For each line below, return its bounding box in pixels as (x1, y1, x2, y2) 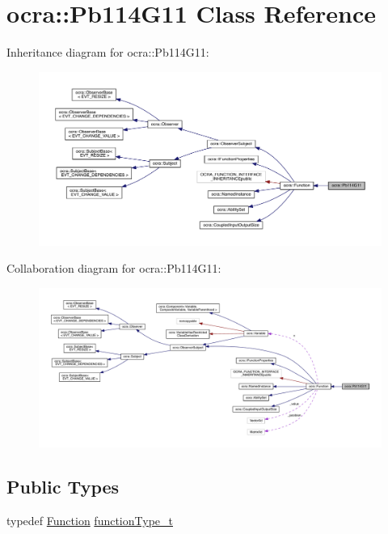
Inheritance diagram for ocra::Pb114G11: (6, 44, 209, 61)
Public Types (6, 473, 120, 498)
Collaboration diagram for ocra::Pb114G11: (6, 260, 221, 277)
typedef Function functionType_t (6, 511, 173, 528)
